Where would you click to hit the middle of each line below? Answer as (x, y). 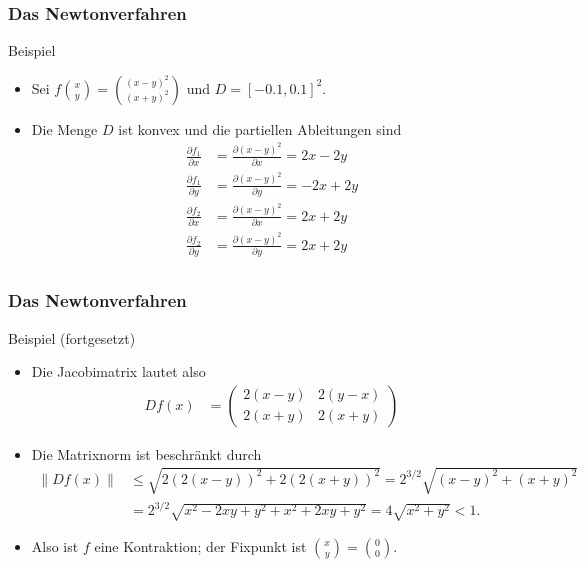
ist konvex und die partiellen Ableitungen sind (260, 128)
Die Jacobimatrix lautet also (118, 371)
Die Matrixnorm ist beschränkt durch (146, 453)
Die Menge (64, 128)
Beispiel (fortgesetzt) (72, 337)
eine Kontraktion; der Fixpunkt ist (200, 546)
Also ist (55, 546)
